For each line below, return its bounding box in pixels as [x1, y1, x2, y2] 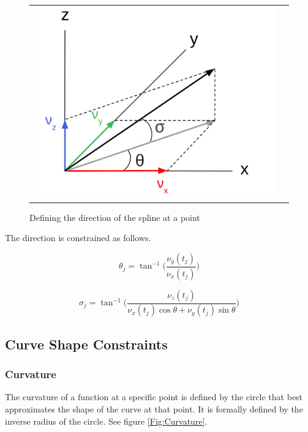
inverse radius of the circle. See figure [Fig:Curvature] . [5, 414, 208, 427]
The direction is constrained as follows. [5, 231, 151, 244]
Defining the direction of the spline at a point [29, 210, 200, 223]
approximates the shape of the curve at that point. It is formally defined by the [5, 403, 303, 415]
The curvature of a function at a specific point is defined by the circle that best [5, 390, 303, 403]
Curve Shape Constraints [5, 334, 168, 353]
